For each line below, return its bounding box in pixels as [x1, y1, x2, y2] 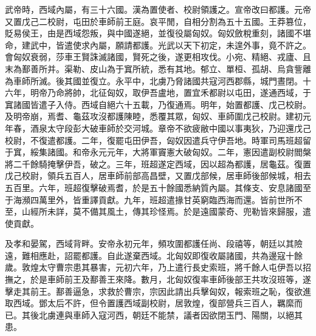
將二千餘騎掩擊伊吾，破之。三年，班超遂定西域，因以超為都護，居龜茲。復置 [5, 157, 311, 170]
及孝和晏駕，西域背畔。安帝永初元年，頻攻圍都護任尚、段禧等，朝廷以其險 [5, 237, 303, 250]
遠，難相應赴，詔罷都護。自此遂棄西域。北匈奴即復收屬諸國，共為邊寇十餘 [5, 249, 303, 261]
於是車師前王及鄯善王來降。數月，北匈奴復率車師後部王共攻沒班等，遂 [30, 273, 311, 286]
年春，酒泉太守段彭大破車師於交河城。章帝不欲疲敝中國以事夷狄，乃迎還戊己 [5, 121, 311, 134]
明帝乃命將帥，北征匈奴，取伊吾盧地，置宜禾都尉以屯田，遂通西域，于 [30, 86, 311, 99]
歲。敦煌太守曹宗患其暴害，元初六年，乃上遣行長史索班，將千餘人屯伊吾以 [5, 261, 303, 274]
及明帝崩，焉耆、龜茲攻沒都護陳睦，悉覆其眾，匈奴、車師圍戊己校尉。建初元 [5, 110, 311, 123]
